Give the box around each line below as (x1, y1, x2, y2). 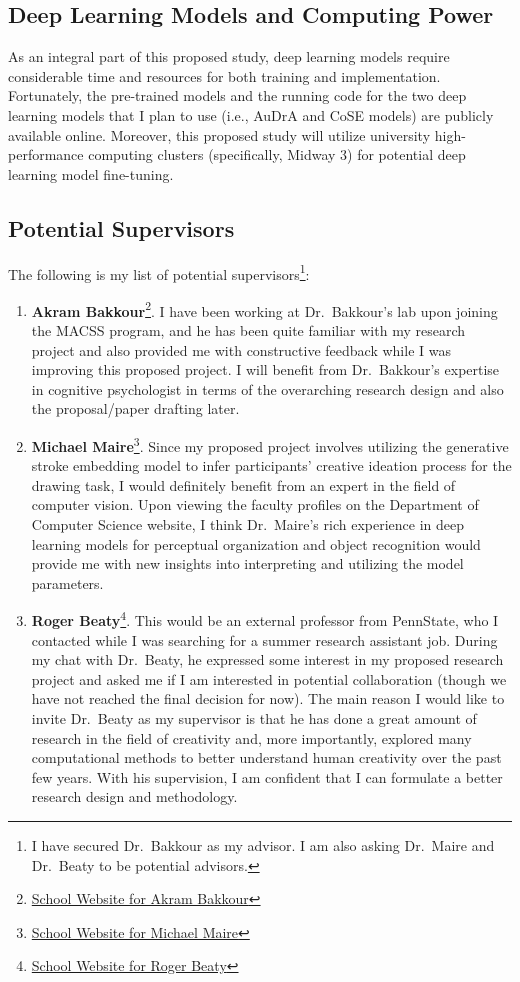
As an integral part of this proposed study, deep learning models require (8, 46, 450, 67)
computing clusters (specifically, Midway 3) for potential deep (88, 144, 466, 165)
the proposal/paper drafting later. (31, 398, 240, 419)
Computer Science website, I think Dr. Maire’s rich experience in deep (31, 514, 464, 535)
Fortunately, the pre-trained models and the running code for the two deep (8, 85, 467, 106)
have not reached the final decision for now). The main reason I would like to (31, 688, 505, 709)
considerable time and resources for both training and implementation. (8, 65, 441, 86)
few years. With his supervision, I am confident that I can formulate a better (31, 766, 503, 787)
